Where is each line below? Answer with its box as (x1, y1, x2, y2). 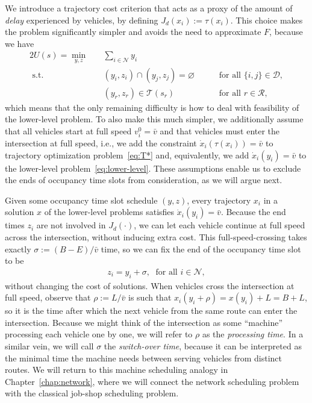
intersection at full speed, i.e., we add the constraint (5, 137, 197, 149)
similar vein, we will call (5, 339, 94, 352)
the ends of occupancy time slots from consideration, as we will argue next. (5, 173, 282, 186)
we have (5, 37, 34, 49)
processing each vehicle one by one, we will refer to (5, 328, 193, 340)
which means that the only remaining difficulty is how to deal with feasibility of (5, 101, 299, 113)
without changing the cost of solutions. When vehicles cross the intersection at (5, 279, 295, 292)
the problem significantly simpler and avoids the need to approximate (5, 25, 261, 38)
